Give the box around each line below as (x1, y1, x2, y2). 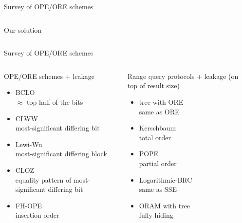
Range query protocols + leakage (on (127, 71, 239, 81)
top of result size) (127, 80, 180, 91)
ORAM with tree (139, 200, 190, 210)
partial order (139, 158, 177, 168)
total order (139, 132, 171, 142)
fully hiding (139, 210, 173, 220)
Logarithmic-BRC (139, 174, 192, 185)
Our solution (4, 24, 42, 35)
